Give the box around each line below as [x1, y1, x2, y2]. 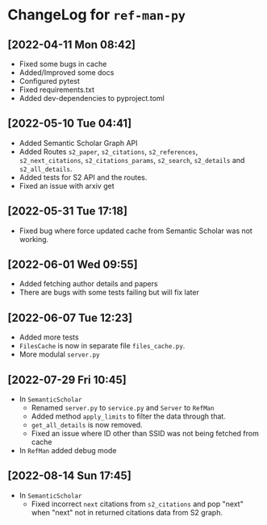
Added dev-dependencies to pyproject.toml [19, 94, 165, 102]
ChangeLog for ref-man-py [7, 6, 186, 24]
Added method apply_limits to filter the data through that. [31, 411, 227, 421]
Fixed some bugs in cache [19, 59, 107, 69]
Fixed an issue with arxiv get [19, 181, 115, 190]
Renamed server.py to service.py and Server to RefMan [31, 403, 215, 413]
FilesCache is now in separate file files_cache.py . [19, 341, 186, 351]
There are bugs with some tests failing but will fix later [19, 288, 199, 298]
